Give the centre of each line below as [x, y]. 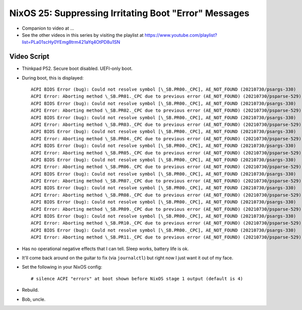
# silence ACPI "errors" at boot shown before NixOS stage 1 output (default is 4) [137, 279]
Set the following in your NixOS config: [62, 267]
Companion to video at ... [48, 28]
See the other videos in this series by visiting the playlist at [83, 35]
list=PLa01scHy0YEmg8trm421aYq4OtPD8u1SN [71, 42]
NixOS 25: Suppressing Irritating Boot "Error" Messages [129, 13]
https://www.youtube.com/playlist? [181, 35]
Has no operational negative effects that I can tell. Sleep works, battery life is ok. [105, 249]
